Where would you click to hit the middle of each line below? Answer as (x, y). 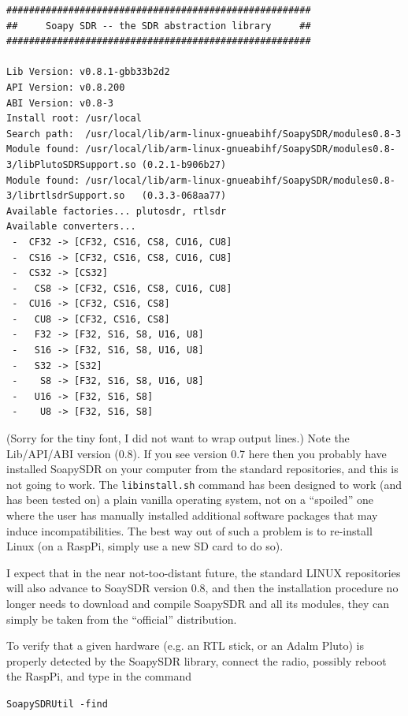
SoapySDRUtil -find (57, 704)
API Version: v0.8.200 (66, 87)
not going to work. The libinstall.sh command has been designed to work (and (204, 484)
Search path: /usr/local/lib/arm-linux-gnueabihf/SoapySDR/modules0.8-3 (204, 134)
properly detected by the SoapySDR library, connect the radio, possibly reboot (197, 660)
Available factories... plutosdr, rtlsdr (117, 211)
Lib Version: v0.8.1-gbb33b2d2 (88, 72)
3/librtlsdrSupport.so (66, 196)
